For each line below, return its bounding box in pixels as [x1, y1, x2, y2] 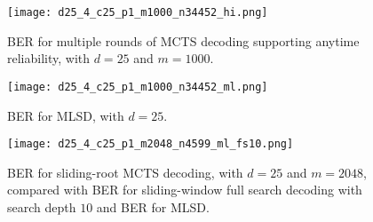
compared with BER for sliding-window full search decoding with [7, 180, 362, 199]
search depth [7, 197, 76, 216]
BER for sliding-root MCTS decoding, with [7, 163, 243, 181]
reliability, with [7, 49, 91, 67]
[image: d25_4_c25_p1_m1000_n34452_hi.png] [7, 6, 268, 19]
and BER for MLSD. [96, 197, 210, 216]
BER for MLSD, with [7, 106, 124, 124]
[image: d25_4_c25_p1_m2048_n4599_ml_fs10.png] [7, 138, 294, 151]
